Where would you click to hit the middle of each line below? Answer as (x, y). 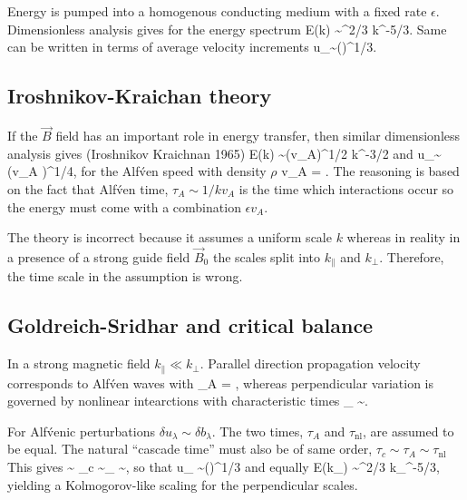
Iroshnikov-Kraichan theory (140, 96)
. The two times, (258, 431)
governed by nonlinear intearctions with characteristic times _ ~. (188, 401)
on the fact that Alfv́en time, (88, 188)
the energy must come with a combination (124, 206)
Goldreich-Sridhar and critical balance (190, 325)
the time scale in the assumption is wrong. (125, 276)
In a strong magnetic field (79, 363)
